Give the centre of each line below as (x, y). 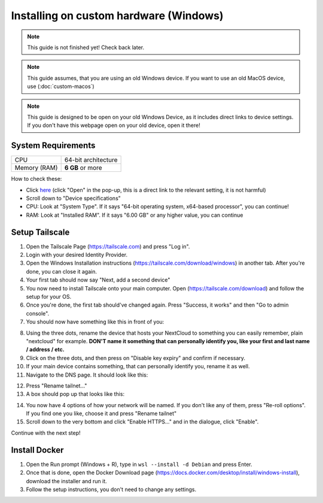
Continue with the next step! (46, 433)
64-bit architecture (91, 160)
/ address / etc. (45, 350)
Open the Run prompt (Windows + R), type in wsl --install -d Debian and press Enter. (139, 464)
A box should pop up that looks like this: (75, 394)
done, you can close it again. (61, 271)
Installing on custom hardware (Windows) (117, 16)
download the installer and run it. (66, 481)
